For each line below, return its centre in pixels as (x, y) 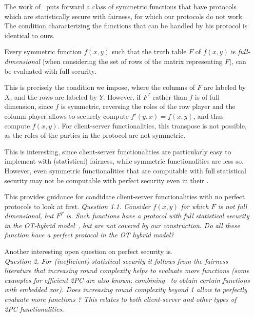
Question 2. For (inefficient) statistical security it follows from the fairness (116, 261)
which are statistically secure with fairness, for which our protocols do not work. (124, 16)
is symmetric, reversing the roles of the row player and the (148, 106)
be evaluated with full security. (50, 71)
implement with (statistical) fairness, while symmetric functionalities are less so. (124, 161)
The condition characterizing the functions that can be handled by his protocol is (126, 26)
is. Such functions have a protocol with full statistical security (158, 216)
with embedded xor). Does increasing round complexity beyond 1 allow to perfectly (126, 289)
